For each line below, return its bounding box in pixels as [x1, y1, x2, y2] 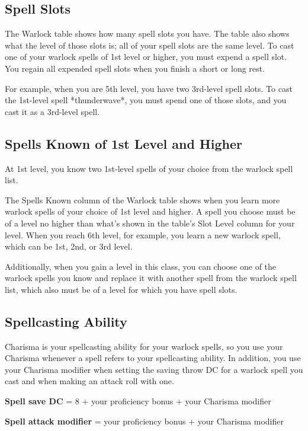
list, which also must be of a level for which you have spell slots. [5, 283, 238, 295]
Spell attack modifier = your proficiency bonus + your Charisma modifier [5, 414, 284, 427]
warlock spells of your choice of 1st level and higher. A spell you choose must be [5, 205, 296, 218]
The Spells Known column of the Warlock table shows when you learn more [5, 193, 280, 206]
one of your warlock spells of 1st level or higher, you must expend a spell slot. [5, 50, 287, 63]
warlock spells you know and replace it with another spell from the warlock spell [5, 272, 297, 284]
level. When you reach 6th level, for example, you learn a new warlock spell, [5, 228, 281, 241]
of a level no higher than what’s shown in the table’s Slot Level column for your [5, 216, 295, 229]
